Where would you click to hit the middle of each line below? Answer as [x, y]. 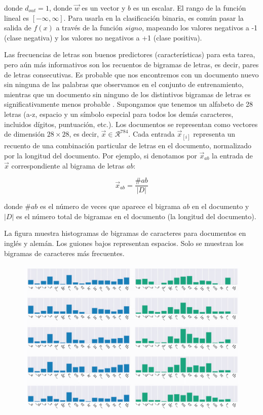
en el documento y [220, 206]
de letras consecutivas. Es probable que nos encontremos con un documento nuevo [131, 74]
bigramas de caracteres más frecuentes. [64, 253]
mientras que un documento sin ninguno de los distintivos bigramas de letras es [127, 94]
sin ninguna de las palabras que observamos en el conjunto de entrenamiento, [124, 84]
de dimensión [25, 134]
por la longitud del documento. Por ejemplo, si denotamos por [101, 155]
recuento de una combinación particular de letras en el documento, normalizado [128, 146]
